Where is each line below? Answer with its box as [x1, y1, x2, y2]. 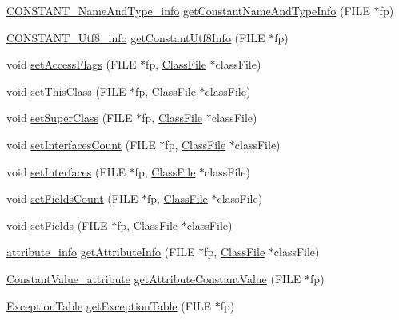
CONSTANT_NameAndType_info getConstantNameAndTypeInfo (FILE [6, 2, 370, 18]
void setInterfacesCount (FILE [6, 136, 156, 152]
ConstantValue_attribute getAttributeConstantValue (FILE [6, 270, 301, 286]
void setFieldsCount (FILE [6, 190, 138, 207]
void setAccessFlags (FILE [6, 56, 137, 73]
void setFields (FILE [6, 216, 108, 233]
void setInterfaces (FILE [6, 163, 126, 180]
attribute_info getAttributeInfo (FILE [6, 243, 195, 260]
